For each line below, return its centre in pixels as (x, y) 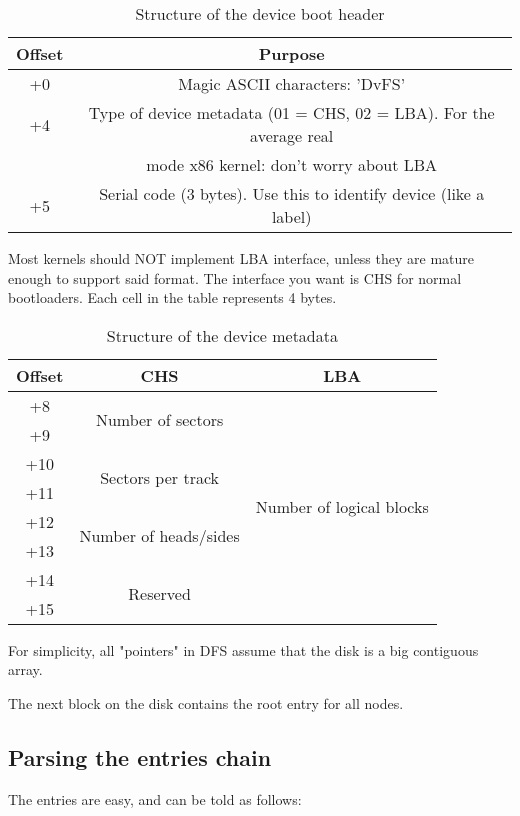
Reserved (159, 594)
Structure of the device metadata (222, 335)
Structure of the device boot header (260, 13)
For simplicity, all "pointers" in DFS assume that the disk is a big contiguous (243, 649)
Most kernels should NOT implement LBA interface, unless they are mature (241, 258)
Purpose (291, 53)
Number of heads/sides (159, 536)
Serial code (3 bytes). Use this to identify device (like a (292, 193)
